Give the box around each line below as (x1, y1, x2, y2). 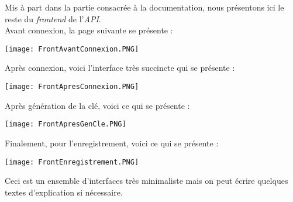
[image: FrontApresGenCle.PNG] (5, 120, 126, 129)
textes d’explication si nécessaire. (5, 186, 123, 198)
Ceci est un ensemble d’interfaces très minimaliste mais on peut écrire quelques (5, 174, 288, 187)
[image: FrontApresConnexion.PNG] (5, 83, 139, 91)
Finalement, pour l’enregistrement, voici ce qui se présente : (5, 136, 219, 149)
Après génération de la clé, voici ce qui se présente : (5, 99, 190, 111)
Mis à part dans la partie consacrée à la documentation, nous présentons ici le (5, 1, 284, 13)
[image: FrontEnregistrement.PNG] (5, 158, 139, 166)
